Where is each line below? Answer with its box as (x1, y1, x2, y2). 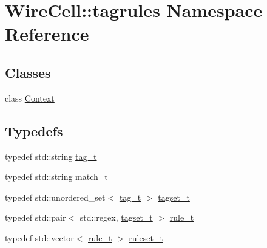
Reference (5, 21, 89, 46)
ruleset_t (129, 231, 163, 244)
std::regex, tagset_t (79, 211, 153, 224)
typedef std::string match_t (5, 170, 108, 183)
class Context (5, 91, 55, 104)
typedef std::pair (5, 211, 66, 224)
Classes (5, 63, 51, 81)
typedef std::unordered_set (5, 190, 106, 203)
